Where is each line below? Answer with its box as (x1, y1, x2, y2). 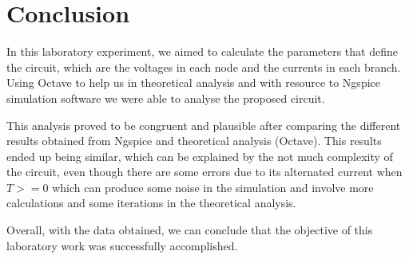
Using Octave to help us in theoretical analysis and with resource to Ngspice (6, 74, 380, 91)
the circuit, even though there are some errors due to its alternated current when (6, 163, 403, 180)
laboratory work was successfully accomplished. (6, 237, 238, 253)
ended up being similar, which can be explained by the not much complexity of (6, 147, 393, 164)
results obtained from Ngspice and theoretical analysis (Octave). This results (6, 132, 382, 149)
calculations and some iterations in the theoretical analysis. (6, 194, 296, 211)
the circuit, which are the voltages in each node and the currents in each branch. (6, 58, 401, 75)
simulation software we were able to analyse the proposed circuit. (6, 89, 325, 106)
